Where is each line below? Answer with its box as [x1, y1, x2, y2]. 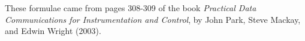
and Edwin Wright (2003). [5, 25, 101, 37]
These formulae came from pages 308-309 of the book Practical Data [5, 2, 256, 13]
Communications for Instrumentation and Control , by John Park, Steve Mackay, [5, 13, 301, 25]
